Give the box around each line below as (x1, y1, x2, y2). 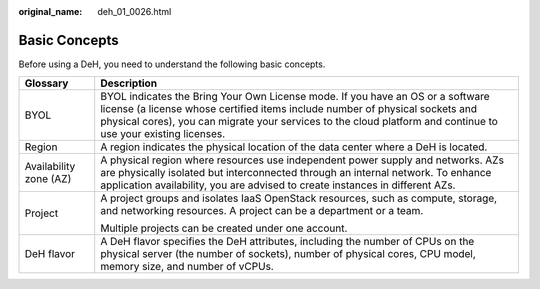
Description (100, 76, 158, 90)
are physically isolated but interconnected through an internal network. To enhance (100, 166, 492, 180)
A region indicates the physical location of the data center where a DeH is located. (100, 140, 488, 154)
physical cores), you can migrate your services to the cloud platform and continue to (100, 115, 499, 129)
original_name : (18, 6, 83, 17)
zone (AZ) (24, 172, 72, 186)
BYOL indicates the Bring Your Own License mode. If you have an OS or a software (100, 90, 490, 104)
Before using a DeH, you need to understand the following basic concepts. (18, 58, 326, 70)
